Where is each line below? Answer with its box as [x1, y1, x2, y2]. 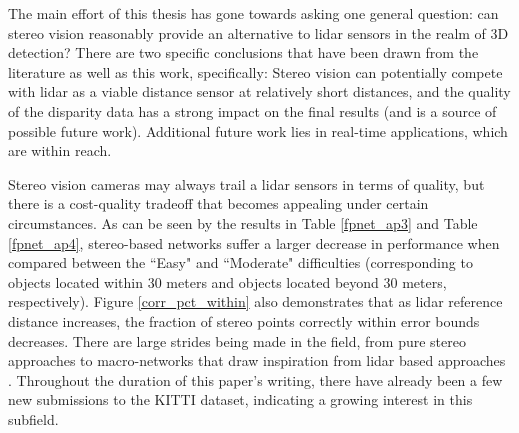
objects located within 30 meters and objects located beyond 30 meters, [8, 271, 447, 292]
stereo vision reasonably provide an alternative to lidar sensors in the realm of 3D [8, 22, 509, 43]
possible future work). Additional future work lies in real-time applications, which [8, 120, 508, 141]
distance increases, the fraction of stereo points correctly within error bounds [8, 310, 480, 331]
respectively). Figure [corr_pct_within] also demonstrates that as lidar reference [8, 291, 503, 312]
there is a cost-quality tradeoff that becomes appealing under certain [8, 193, 429, 214]
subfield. [8, 408, 59, 429]
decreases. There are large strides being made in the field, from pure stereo [8, 330, 466, 351]
